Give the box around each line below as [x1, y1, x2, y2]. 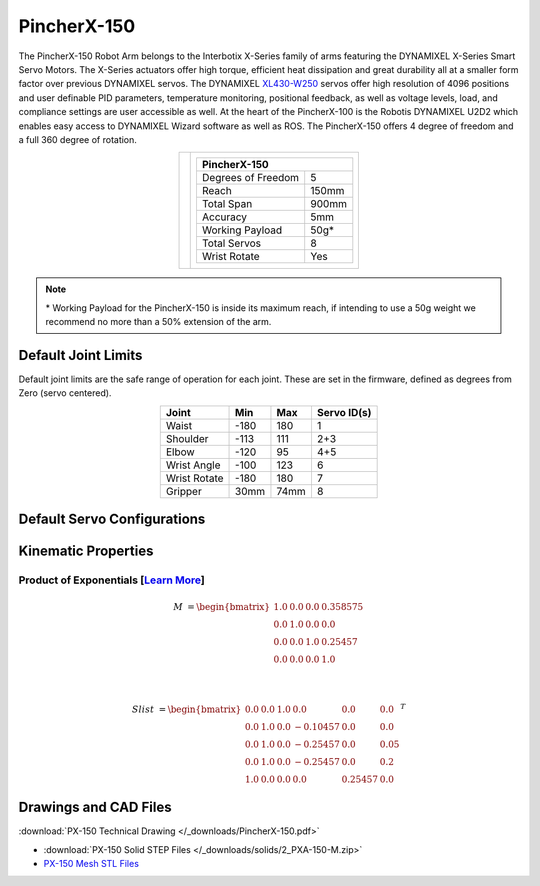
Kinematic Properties [18, 543, 154, 560]
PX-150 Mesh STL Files [43, 858, 140, 870]
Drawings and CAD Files [18, 799, 172, 816]
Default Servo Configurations [18, 511, 206, 528]
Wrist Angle [165, 458, 221, 472]
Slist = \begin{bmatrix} [131, 703, 242, 715]
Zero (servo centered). [18, 387, 112, 399]
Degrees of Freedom [201, 171, 300, 185]
